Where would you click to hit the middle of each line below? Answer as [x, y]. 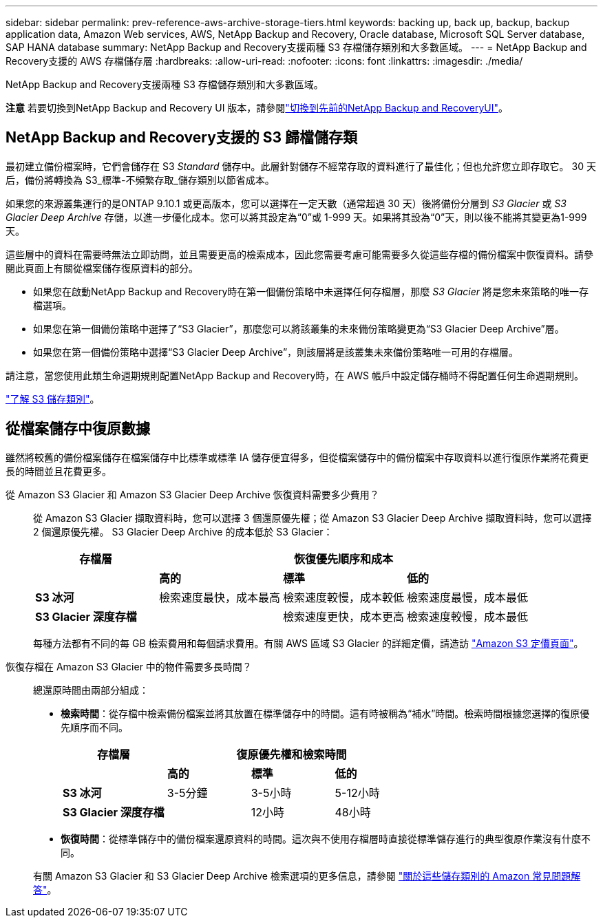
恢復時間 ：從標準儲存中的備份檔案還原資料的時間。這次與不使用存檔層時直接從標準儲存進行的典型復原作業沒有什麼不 [326, 838]
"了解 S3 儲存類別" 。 [53, 399]
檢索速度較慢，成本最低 [468, 616]
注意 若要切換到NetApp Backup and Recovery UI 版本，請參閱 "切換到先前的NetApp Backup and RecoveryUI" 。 [257, 108]
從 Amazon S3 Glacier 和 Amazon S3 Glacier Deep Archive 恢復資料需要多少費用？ [192, 494]
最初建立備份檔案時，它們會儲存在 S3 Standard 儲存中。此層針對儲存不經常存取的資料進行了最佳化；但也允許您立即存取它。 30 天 [301, 166]
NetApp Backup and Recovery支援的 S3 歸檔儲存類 [182, 138]
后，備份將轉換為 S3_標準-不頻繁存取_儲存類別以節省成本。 [140, 180]
